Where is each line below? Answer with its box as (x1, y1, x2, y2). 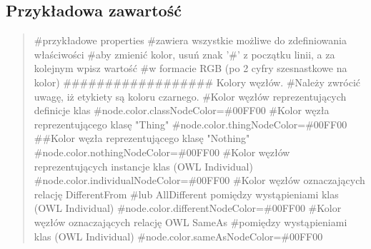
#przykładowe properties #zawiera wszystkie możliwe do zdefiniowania (34, 33, 347, 48)
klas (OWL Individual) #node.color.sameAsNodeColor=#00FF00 (34, 228, 323, 243)
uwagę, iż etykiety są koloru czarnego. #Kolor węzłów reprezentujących (34, 88, 347, 103)
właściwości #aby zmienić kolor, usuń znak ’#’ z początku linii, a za (34, 46, 335, 61)
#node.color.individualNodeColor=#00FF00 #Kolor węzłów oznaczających (34, 173, 365, 188)
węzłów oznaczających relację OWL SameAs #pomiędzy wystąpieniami (34, 214, 347, 229)
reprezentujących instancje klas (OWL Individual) (34, 158, 253, 173)
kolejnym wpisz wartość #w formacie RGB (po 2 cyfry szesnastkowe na (34, 61, 347, 76)
